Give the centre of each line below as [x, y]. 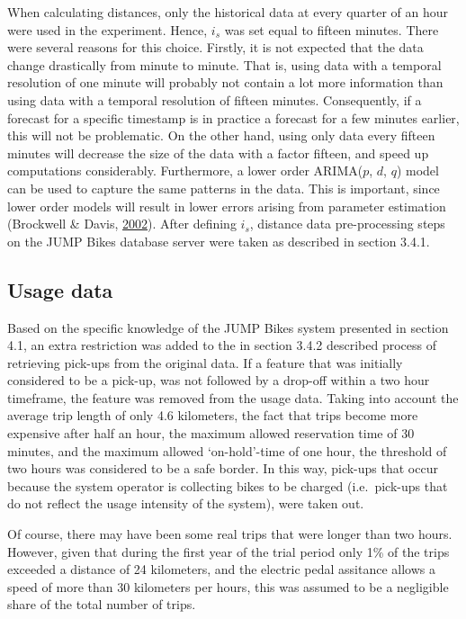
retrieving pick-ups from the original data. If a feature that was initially [205, 362]
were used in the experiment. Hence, [108, 29]
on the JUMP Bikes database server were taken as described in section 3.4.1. [219, 241]
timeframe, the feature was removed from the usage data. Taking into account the [233, 397]
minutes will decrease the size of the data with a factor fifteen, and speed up [218, 153]
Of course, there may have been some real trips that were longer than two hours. [230, 534]
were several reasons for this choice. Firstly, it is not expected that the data [215, 47]
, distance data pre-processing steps [347, 224]
